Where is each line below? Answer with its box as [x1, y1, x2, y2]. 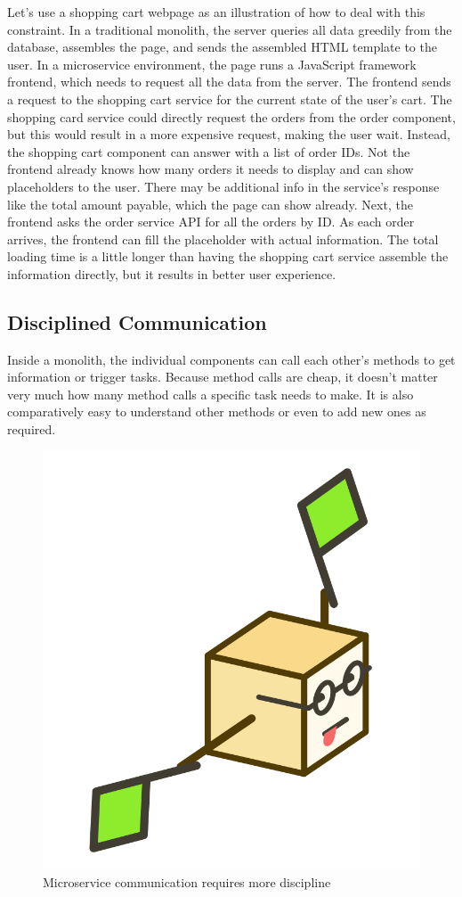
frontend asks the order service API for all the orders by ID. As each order [7, 212, 415, 231]
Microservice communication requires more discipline [43, 872, 331, 891]
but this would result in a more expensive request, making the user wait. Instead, [7, 125, 450, 144]
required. [7, 420, 56, 439]
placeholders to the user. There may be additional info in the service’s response [7, 177, 440, 195]
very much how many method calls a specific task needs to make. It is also [7, 384, 414, 403]
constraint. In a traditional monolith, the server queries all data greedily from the [7, 20, 452, 38]
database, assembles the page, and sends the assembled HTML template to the [7, 37, 437, 56]
